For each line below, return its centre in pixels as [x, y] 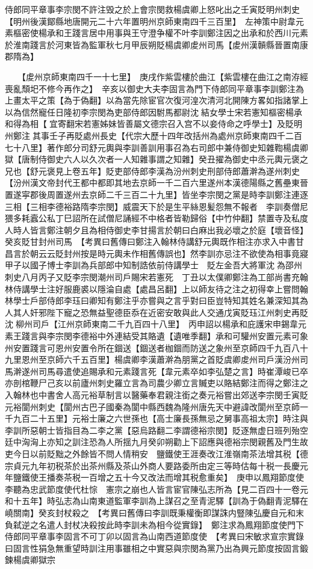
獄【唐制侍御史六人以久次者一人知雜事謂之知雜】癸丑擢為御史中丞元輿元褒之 [156, 159]
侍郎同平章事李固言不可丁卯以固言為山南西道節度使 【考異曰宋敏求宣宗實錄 [154, 536]
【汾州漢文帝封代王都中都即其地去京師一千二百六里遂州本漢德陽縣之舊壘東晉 [156, 183]
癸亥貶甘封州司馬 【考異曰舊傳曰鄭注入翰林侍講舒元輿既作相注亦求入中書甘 [154, 241]
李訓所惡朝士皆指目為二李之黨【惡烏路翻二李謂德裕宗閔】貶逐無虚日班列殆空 [156, 430]
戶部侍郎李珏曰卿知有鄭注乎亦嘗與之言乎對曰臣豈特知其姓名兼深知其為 [169, 300]
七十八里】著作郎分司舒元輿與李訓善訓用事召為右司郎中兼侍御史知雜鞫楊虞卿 [156, 147]
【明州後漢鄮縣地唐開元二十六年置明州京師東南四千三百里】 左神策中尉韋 [150, 21]
